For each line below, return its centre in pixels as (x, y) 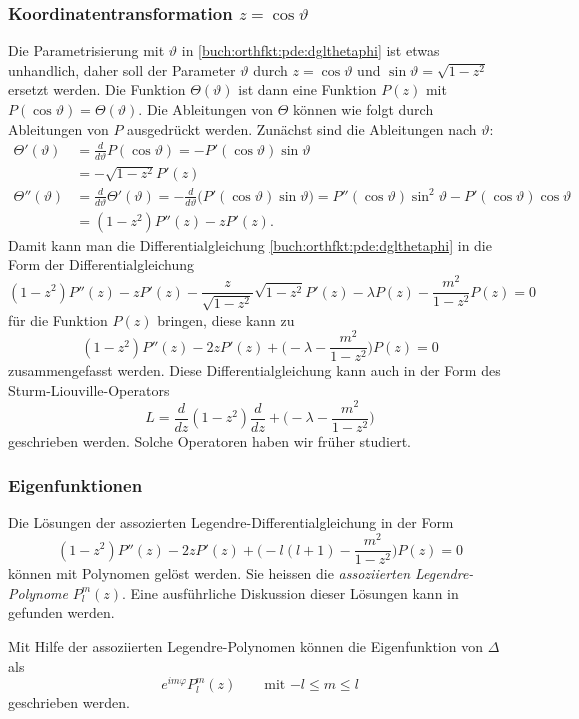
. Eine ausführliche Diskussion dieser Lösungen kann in (290, 592)
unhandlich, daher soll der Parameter (122, 69)
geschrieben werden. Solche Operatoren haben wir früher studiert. (210, 440)
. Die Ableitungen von (206, 109)
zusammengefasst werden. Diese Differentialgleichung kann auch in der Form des (254, 370)
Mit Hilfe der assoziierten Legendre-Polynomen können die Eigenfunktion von (245, 645)
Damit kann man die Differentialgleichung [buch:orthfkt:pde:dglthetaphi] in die (250, 244)
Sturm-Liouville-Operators (89, 389)
